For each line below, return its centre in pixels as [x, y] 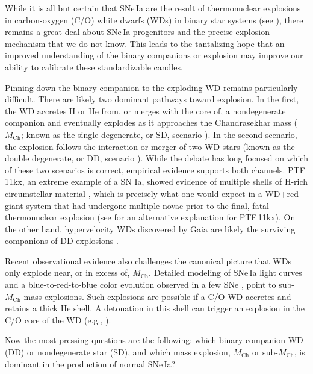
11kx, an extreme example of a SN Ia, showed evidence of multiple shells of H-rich [156, 182]
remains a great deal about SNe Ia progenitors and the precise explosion [137, 32]
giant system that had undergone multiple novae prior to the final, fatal [137, 205]
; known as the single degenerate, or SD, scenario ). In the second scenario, [159, 134]
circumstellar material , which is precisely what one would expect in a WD [143, 193]
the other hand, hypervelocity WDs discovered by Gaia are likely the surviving [150, 229]
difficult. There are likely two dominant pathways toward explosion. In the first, [152, 99]
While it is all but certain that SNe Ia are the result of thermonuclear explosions [153, 8]
